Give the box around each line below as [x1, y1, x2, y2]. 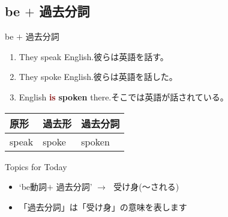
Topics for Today [5, 160, 67, 173]
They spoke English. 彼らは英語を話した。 [19, 70, 178, 83]
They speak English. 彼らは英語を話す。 [19, 50, 169, 63]
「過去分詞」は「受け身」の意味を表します [19, 200, 187, 213]
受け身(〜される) [113, 180, 179, 193]
